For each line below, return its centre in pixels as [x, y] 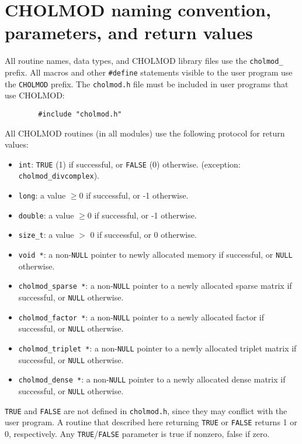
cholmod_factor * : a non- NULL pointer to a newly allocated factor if [141, 317]
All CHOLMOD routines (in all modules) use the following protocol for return [145, 133]
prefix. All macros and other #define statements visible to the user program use [149, 72]
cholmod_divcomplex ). [59, 175]
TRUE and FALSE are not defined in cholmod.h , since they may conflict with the [146, 410]
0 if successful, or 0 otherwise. [143, 235]
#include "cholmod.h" [80, 114]
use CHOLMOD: [35, 95]
